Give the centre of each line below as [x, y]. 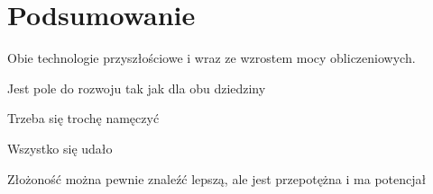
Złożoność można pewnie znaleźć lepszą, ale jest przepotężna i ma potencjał [217, 178]
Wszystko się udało [60, 148]
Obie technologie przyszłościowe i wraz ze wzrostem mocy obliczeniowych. [212, 58]
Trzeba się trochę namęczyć [83, 118]
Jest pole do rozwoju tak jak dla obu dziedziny [137, 88]
